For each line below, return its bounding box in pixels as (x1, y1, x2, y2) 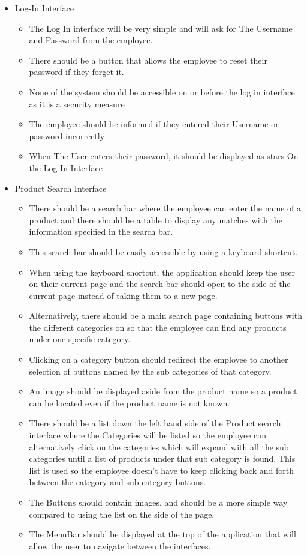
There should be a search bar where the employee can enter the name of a (29, 202, 301, 214)
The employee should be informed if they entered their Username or (29, 118, 279, 130)
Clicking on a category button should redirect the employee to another (29, 353, 288, 366)
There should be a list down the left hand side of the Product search (29, 417, 281, 429)
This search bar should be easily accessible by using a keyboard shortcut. (29, 245, 298, 258)
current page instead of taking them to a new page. (29, 289, 218, 301)
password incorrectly (29, 129, 105, 142)
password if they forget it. (29, 65, 124, 78)
